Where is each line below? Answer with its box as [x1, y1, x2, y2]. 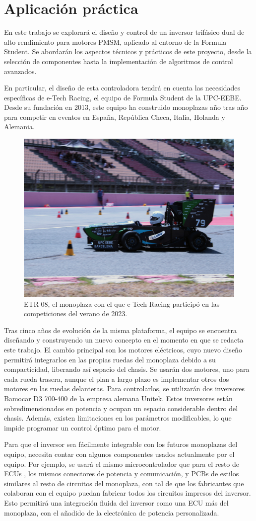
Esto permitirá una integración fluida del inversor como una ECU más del [4, 497, 229, 508]
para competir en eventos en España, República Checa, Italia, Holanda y [4, 111, 225, 122]
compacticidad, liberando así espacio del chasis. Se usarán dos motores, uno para [4, 364, 250, 374]
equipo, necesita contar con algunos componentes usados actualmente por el [4, 448, 235, 459]
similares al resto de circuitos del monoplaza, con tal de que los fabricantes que [4, 478, 244, 488]
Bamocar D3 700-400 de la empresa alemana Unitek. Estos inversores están [4, 393, 233, 403]
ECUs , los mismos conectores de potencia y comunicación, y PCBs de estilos [4, 468, 239, 479]
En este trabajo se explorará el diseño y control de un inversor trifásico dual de [4, 27, 245, 37]
